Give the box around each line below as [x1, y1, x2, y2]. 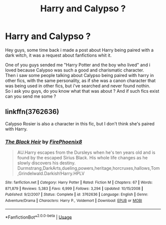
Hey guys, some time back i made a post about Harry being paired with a [5, 47, 154, 53]
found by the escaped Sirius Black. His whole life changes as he [17, 155, 148, 161]
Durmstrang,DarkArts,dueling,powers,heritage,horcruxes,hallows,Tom [17, 165, 160, 171]
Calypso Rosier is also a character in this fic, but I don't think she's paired [5, 120, 155, 126]
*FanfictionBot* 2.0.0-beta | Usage [5, 213, 72, 220]
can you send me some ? [5, 93, 56, 99]
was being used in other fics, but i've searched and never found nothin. [5, 82, 151, 89]
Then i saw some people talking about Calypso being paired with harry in [5, 72, 154, 78]
